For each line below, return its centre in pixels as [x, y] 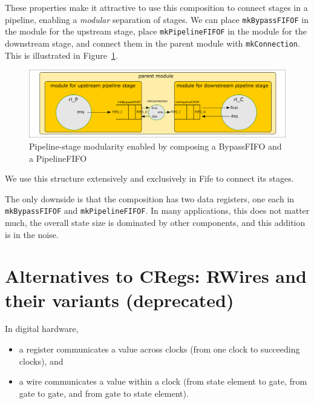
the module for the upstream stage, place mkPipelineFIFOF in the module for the [156, 31]
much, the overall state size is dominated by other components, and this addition [155, 222]
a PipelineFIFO [58, 158]
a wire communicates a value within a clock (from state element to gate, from [163, 381]
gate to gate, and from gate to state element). [104, 393]
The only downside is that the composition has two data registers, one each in [150, 198]
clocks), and [41, 361]
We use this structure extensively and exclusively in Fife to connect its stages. [149, 178]
